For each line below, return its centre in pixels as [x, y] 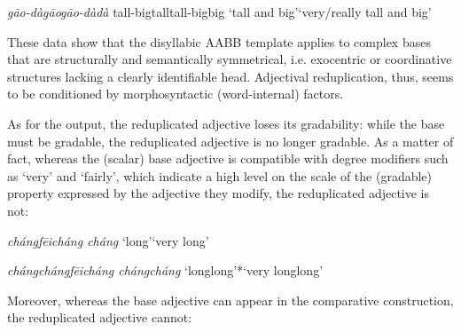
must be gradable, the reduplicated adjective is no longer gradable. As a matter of [230, 141]
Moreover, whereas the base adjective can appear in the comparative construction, [230, 300]
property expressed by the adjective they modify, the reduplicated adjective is [219, 193]
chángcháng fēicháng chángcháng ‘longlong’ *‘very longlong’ [165, 270]
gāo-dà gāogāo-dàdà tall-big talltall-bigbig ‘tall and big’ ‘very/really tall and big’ [219, 12]
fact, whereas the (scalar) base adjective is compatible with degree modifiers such [228, 158]
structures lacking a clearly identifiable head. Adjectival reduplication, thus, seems [230, 76]
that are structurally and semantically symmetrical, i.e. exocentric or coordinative [230, 59]
